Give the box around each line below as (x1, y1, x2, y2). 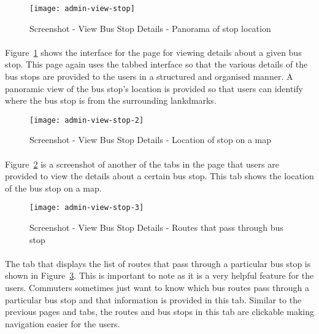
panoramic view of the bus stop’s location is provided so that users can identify (5, 82, 303, 95)
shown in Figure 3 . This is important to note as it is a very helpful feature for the (5, 269, 314, 282)
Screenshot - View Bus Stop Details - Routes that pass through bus (29, 221, 283, 234)
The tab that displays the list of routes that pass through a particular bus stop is (5, 257, 311, 270)
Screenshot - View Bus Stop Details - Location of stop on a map (29, 133, 272, 146)
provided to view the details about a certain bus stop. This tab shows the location (5, 169, 314, 182)
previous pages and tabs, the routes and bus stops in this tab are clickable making (5, 305, 314, 318)
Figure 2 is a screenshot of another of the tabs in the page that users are (5, 157, 279, 170)
